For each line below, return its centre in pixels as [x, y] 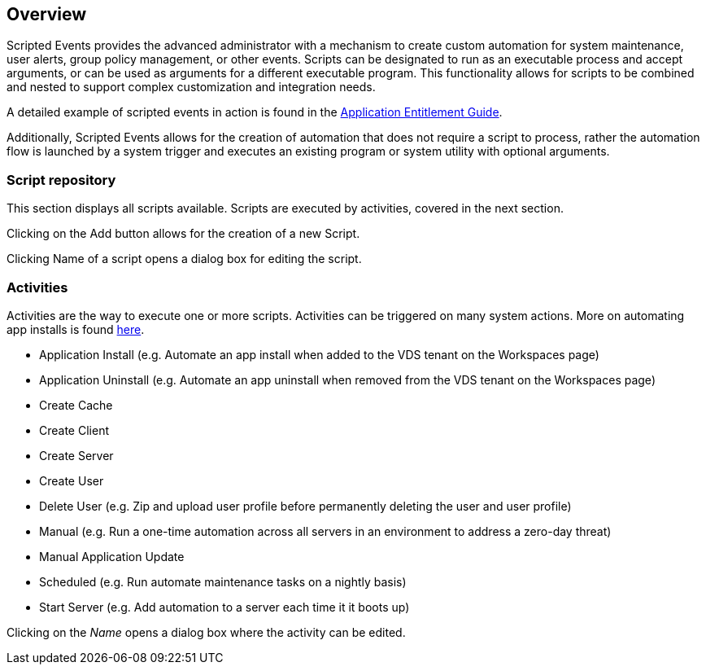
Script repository [61, 180]
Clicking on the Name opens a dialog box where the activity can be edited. [206, 632]
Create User [72, 480]
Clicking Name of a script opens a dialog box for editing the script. [184, 259]
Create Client [74, 430]
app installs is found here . [76, 329]
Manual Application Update [112, 556]
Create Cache [76, 405]
